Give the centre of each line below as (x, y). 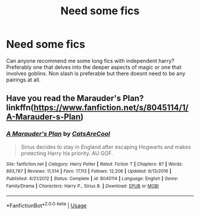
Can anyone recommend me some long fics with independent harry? (90, 61)
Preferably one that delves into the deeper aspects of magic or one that (94, 67)
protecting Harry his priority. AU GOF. (67, 153)
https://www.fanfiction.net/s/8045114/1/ (111, 108)
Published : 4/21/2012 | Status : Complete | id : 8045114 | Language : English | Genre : (92, 178)
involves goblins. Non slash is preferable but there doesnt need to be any (96, 73)
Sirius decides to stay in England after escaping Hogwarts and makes (106, 147)
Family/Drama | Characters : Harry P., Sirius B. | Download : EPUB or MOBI (82, 186)
